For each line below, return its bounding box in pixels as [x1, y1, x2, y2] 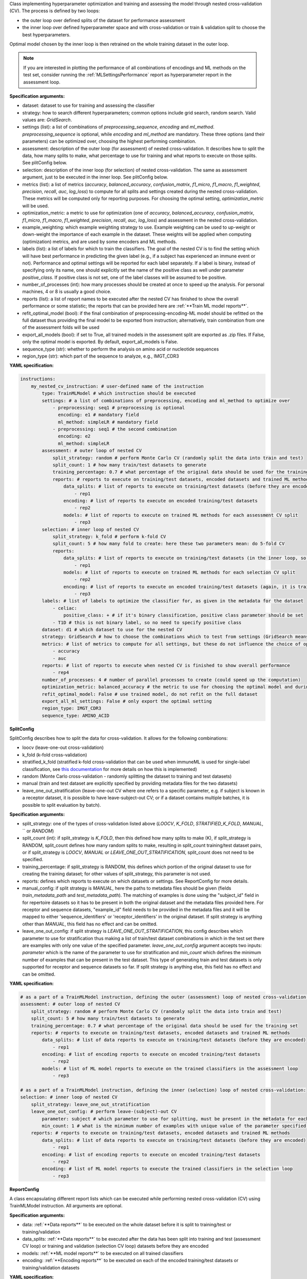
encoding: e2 [58, 433, 91, 439]
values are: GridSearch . [22, 117, 72, 123]
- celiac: [52, 605, 77, 611]
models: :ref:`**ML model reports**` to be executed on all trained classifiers [22, 1250, 184, 1256]
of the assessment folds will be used [22, 324, 100, 330]
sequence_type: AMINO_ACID [41, 713, 109, 718]
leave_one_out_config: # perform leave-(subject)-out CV [31, 1109, 177, 1115]
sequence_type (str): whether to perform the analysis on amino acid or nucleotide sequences [22, 346, 220, 352]
